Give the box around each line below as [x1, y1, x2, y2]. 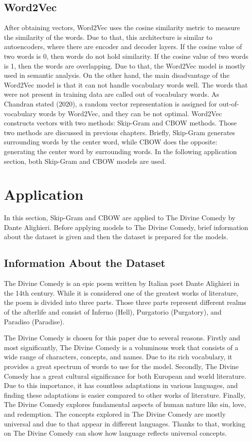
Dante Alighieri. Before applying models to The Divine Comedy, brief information [4, 222, 249, 232]
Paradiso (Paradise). [4, 316, 65, 326]
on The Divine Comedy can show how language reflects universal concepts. [4, 428, 227, 438]
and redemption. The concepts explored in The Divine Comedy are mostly [4, 408, 226, 419]
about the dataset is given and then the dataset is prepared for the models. [4, 231, 228, 242]
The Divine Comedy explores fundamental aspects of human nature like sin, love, [4, 399, 246, 409]
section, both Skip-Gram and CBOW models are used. [4, 156, 166, 166]
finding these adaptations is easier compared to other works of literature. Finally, [4, 389, 246, 400]
